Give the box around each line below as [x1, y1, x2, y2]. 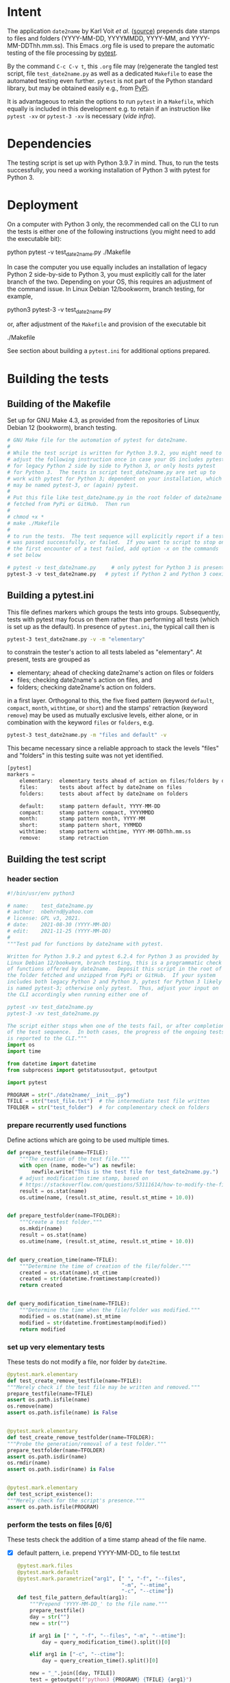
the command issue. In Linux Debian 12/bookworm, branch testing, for [7, 284, 205, 293]
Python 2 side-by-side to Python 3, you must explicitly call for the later [7, 270, 206, 278]
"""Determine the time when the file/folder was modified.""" [19, 1307, 201, 1314]
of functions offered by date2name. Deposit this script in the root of [7, 965, 222, 972]
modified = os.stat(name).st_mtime [19, 1313, 121, 1320]
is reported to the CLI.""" [7, 1035, 88, 1042]
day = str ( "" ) [29, 1613, 70, 1621]
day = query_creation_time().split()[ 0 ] [42, 1658, 159, 1664]
